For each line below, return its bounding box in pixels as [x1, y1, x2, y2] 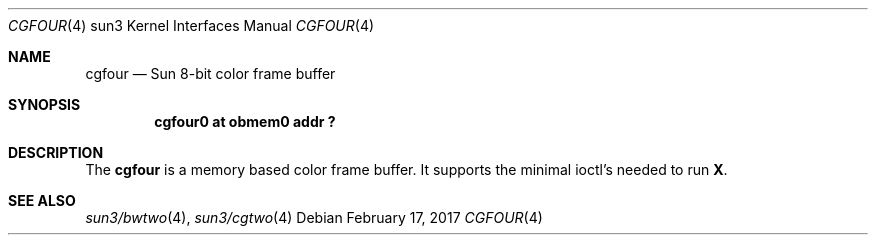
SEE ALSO [8, 192, 76, 209]
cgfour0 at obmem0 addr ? [154, 113, 336, 130]
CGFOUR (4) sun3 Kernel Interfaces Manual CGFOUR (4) [8, 17, 375, 34]
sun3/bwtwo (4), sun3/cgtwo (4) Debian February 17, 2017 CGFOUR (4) [85, 209, 543, 226]
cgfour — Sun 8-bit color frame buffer [85, 65, 336, 82]
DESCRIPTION [8, 144, 104, 161]
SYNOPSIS [8, 96, 81, 113]
